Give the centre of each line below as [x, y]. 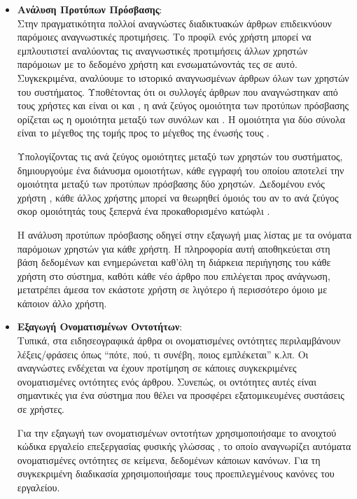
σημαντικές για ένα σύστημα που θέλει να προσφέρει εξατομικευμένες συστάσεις [181, 395]
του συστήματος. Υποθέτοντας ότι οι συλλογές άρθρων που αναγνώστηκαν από [177, 91]
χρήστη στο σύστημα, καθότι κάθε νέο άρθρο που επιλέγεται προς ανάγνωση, [174, 275]
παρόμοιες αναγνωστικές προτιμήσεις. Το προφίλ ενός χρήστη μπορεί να [164, 37]
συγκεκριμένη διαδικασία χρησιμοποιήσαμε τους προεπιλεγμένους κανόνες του [176, 473]
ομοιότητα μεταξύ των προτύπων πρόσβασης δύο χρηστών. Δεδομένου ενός [171, 184]
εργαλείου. [38, 487]
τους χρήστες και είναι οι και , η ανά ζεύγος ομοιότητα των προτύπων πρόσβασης [183, 105]
